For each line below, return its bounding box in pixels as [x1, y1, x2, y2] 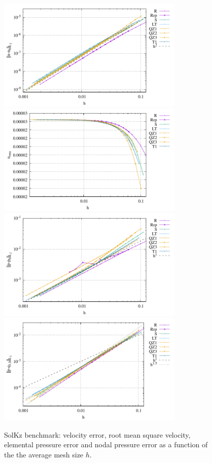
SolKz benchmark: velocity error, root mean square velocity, [4, 429, 191, 440]
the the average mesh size [4, 449, 84, 459]
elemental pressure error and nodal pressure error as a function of [4, 439, 208, 450]
